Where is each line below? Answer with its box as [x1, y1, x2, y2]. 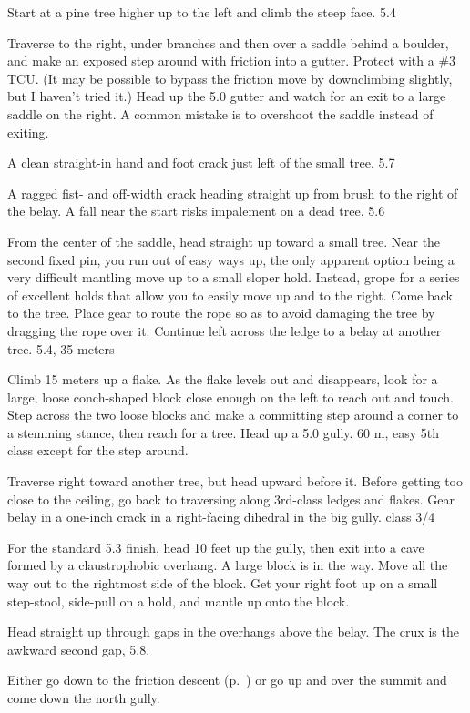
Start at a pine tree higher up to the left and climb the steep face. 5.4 [7, 3, 396, 21]
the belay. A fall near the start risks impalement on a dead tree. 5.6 [7, 201, 385, 220]
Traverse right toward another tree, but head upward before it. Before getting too [7, 472, 463, 491]
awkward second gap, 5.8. [7, 639, 150, 658]
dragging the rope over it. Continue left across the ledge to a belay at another [7, 321, 442, 340]
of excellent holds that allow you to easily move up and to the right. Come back [7, 285, 453, 304]
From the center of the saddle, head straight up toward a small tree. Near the [7, 231, 441, 250]
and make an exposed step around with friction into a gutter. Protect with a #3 [7, 51, 456, 70]
